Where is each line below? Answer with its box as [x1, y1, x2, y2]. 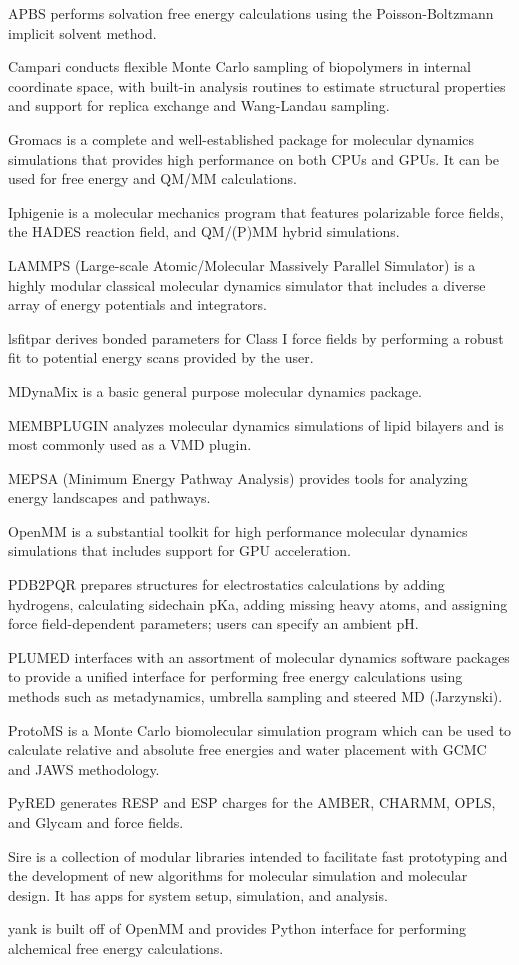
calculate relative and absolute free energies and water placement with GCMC [8, 739, 487, 760]
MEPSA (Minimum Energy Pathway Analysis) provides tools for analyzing [8, 467, 468, 488]
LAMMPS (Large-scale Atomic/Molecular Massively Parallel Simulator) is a [8, 254, 476, 275]
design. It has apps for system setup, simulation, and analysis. [8, 884, 388, 905]
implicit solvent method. [8, 22, 157, 43]
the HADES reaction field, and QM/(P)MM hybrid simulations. [8, 221, 400, 242]
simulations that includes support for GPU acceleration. [8, 540, 351, 561]
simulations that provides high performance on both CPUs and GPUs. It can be [8, 148, 500, 169]
